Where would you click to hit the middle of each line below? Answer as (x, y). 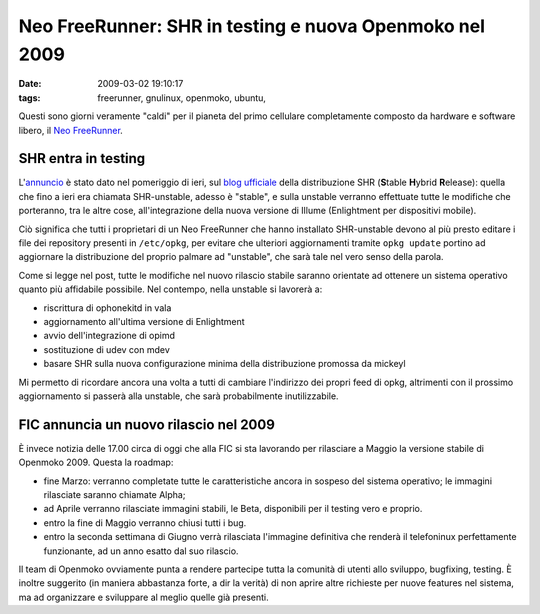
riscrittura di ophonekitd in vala (107, 307)
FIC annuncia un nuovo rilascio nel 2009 (146, 424)
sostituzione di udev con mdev (106, 349)
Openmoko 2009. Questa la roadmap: (96, 462)
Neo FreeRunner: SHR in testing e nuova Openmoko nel (251, 26)
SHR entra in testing (82, 158)
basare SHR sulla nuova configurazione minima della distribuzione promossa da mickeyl (224, 364)
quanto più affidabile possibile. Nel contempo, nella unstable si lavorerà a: (170, 289)
